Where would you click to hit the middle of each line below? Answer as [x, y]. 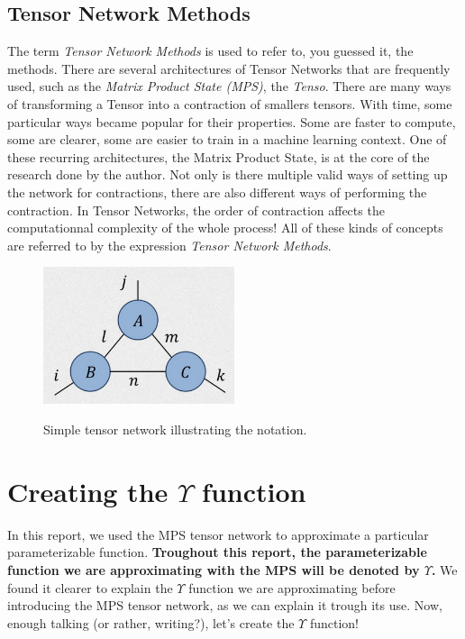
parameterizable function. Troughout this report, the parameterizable [217, 552]
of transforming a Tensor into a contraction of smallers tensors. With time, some [230, 103]
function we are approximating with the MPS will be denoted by [214, 569]
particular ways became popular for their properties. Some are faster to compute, [232, 121]
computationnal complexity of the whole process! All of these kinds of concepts [225, 228]
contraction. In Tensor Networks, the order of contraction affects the [196, 210]
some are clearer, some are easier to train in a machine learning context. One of [227, 139]
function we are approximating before [292, 587]
